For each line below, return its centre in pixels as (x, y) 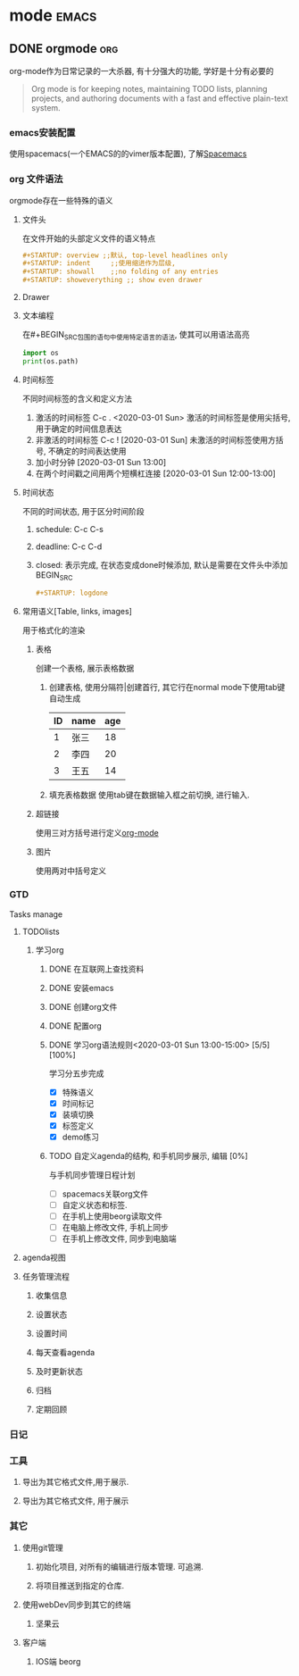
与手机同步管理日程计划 (92, 1174)
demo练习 (81, 1137)
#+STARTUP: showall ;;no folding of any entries (120, 272)
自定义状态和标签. (95, 1205)
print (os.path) (50, 361)
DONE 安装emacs (81, 988)
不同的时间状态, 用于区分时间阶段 (83, 511)
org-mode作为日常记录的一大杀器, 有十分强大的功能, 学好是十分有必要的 (141, 71)
